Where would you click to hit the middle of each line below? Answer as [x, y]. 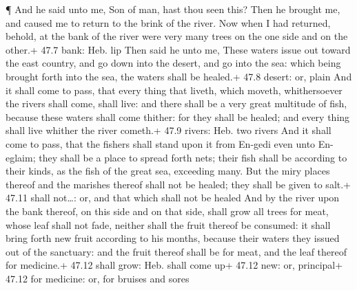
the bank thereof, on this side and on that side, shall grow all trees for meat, [167, 211]
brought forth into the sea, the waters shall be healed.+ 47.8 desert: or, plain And [179, 76]
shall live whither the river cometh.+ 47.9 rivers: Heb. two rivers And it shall [169, 130]
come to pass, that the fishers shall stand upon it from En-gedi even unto [161, 143]
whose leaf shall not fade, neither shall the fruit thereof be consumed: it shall [168, 224]
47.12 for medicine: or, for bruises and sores [98, 278]
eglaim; [21, 157]
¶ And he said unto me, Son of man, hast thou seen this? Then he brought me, [173, 9]
